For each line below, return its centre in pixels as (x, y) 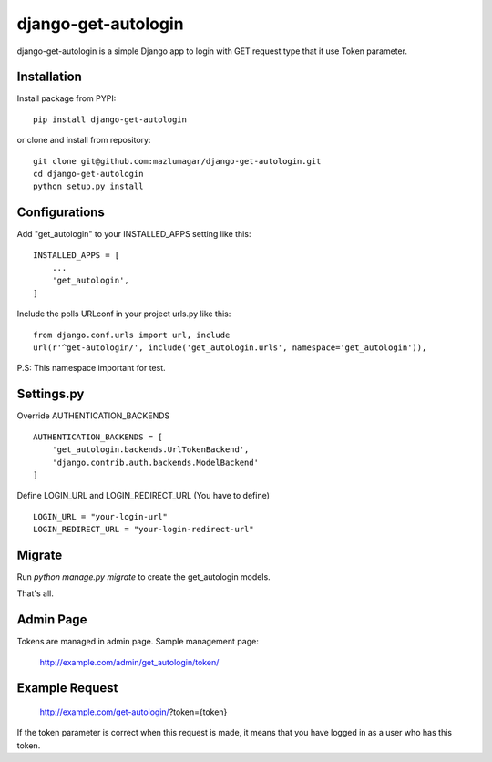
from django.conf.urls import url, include (132, 335)
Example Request (67, 688)
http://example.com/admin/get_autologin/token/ (129, 662)
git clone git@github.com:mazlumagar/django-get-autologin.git (177, 161)
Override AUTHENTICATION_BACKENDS (93, 416)
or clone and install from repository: (84, 140)
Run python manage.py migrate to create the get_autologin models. (143, 577)
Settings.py (51, 394)
